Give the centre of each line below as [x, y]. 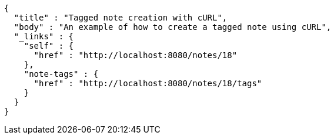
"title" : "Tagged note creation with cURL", [121, 18]
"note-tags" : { [61, 74]
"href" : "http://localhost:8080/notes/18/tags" [148, 83]
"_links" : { [44, 36]
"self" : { [49, 46]
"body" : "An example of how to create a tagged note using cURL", [173, 27]
